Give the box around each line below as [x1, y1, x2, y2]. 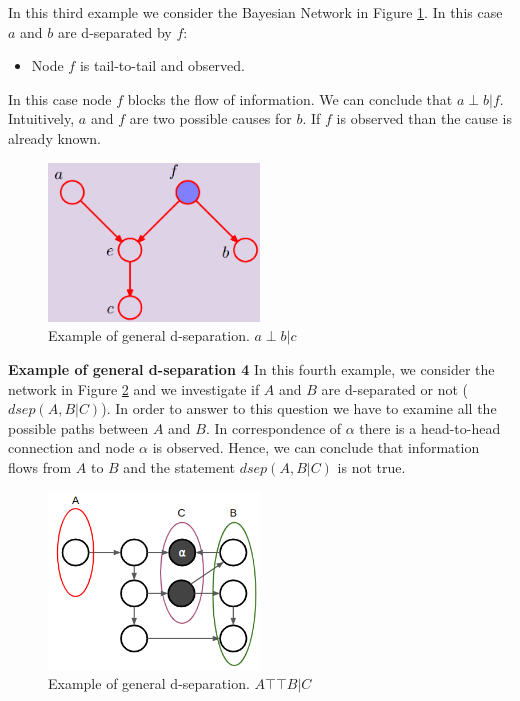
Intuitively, [8, 108, 75, 129]
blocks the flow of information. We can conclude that [127, 88, 453, 109]
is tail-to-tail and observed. [79, 55, 245, 76]
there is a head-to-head [359, 417, 501, 438]
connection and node [8, 437, 135, 458]
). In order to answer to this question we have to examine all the [101, 398, 497, 419]
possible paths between [8, 417, 149, 438]
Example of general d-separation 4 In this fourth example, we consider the [8, 359, 495, 380]
